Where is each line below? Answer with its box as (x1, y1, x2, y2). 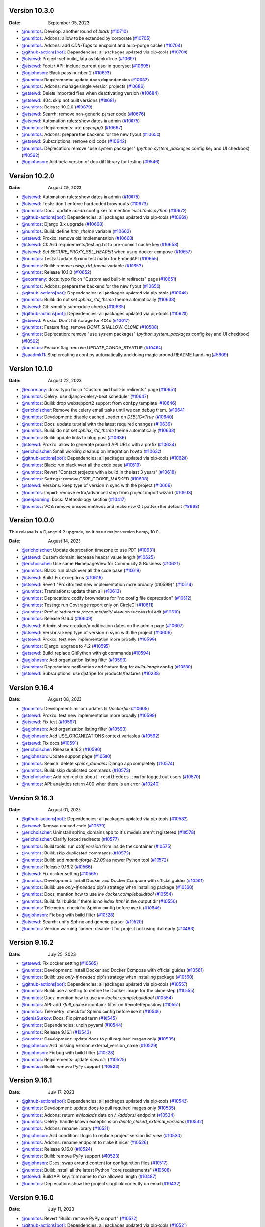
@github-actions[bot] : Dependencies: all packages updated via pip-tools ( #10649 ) (21, 290, 188, 296)
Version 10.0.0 (9, 516, 54, 525)
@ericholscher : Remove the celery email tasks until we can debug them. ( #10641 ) (21, 407, 186, 413)
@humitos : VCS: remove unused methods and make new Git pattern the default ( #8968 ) (21, 503, 200, 509)
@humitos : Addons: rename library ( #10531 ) (21, 1125, 110, 1131)
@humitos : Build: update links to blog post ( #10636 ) (21, 434, 126, 440)
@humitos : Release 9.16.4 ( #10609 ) (21, 616, 93, 622)
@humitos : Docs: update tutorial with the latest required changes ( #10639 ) (21, 421, 172, 427)
